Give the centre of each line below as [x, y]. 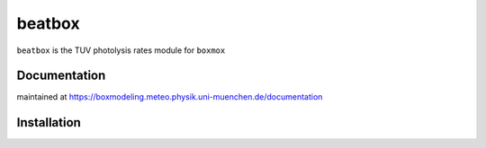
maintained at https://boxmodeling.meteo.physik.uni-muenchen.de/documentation [170, 97]
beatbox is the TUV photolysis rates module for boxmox [121, 50]
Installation [49, 122]
